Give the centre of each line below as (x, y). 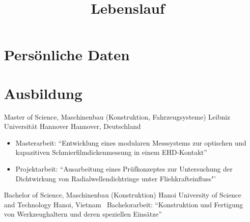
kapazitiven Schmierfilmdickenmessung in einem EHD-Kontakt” (111, 152)
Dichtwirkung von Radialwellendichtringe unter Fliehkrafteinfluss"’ (116, 178)
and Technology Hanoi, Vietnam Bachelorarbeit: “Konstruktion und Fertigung (124, 204)
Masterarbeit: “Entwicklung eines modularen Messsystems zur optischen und (131, 142)
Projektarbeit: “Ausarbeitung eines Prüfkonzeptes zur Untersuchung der (124, 169)
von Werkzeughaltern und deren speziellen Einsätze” (83, 214)
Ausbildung (43, 93)
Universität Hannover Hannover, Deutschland (72, 126)
